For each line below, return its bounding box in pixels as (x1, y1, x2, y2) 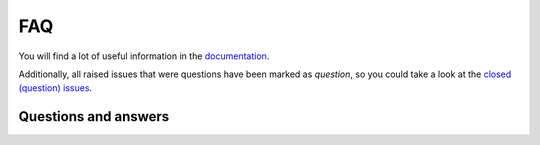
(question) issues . (18, 82, 93, 94)
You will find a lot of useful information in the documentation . (18, 50, 270, 62)
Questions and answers (18, 108, 170, 125)
